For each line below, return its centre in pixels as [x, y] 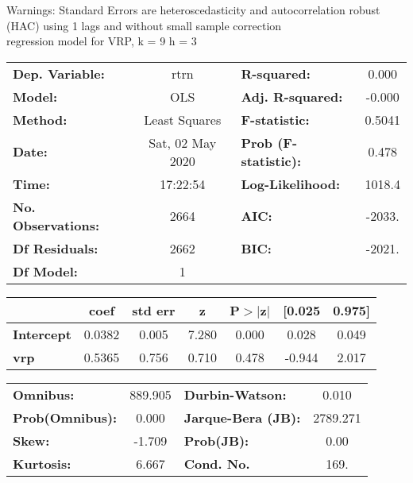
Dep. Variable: [59, 73]
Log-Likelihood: [291, 184]
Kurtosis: [42, 463]
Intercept [42, 334]
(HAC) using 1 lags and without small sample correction [144, 25]
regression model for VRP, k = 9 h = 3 [102, 41]
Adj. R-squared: [292, 96]
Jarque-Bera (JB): [242, 417]
